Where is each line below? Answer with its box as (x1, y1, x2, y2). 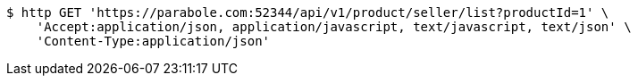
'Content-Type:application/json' (36, 34, 271, 48)
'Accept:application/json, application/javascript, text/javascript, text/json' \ (36, 20, 632, 34)
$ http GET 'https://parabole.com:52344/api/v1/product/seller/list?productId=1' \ (6, 5, 609, 20)
